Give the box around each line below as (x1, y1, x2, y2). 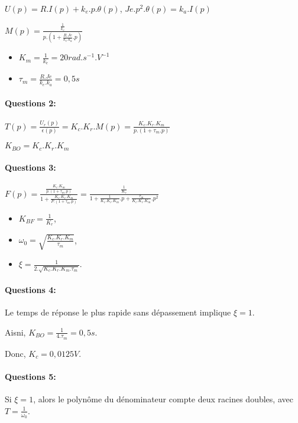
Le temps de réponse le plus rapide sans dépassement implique (5, 305, 231, 318)
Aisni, (5, 326, 26, 338)
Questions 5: (5, 370, 56, 382)
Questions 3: (5, 161, 56, 174)
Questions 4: (5, 283, 56, 295)
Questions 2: (5, 97, 56, 109)
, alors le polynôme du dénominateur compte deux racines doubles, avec (33, 393, 293, 405)
